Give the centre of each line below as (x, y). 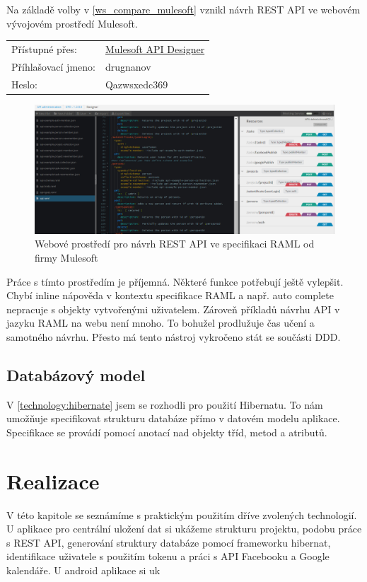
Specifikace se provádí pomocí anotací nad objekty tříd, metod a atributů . (167, 432)
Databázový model (76, 374)
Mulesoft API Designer (155, 48)
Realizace (53, 481)
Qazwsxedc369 (136, 84)
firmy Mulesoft (66, 257)
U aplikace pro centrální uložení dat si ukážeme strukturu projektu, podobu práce (184, 529)
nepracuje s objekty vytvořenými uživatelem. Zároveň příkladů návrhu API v (173, 309)
